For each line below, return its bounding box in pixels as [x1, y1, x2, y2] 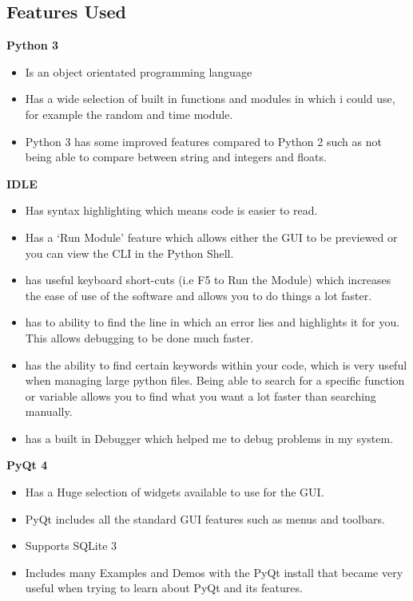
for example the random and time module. [25, 105, 233, 122]
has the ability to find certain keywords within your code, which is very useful [25, 356, 407, 373]
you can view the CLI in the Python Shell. [25, 244, 234, 261]
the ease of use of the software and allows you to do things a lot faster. [25, 287, 372, 303]
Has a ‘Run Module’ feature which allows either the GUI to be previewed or [25, 228, 398, 245]
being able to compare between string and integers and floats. [25, 148, 327, 165]
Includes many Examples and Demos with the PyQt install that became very [25, 563, 403, 580]
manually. [25, 403, 73, 420]
